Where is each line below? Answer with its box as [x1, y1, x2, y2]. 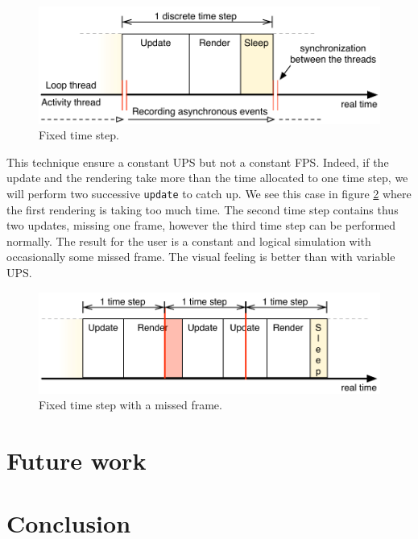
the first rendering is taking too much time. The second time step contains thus [6, 201, 399, 218]
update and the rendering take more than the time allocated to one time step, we [6, 169, 408, 186]
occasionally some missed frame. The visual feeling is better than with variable [6, 248, 395, 265]
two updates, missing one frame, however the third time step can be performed [6, 217, 396, 234]
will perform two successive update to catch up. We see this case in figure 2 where [6, 185, 412, 201]
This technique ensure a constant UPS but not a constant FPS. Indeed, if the [6, 153, 389, 170]
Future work [6, 443, 147, 476]
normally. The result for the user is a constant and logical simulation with [6, 232, 371, 249]
